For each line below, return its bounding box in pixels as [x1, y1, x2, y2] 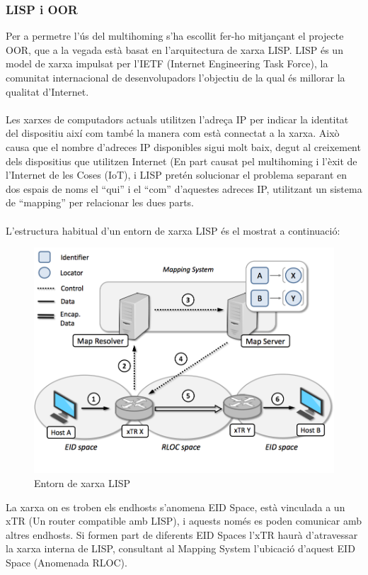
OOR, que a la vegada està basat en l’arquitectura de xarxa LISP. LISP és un [6, 42, 343, 57]
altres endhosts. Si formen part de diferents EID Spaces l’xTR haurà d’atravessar [6, 527, 358, 542]
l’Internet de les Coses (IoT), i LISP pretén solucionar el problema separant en [6, 167, 347, 182]
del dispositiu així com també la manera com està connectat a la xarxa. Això [6, 125, 340, 140]
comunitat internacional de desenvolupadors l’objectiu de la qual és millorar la [6, 70, 345, 84]
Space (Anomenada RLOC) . [6, 555, 127, 570]
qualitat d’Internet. [6, 84, 89, 99]
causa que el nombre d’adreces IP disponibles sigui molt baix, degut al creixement [6, 139, 361, 154]
